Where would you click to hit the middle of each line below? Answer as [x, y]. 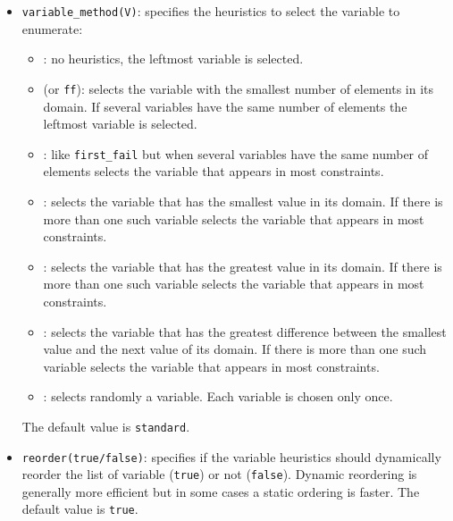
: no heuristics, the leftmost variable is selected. [173, 59]
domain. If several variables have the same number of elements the [225, 106]
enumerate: [52, 28]
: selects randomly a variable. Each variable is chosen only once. [218, 396]
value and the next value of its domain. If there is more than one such [235, 349]
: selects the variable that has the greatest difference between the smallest [245, 331]
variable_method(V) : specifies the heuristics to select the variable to [211, 11]
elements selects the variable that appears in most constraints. [214, 171]
